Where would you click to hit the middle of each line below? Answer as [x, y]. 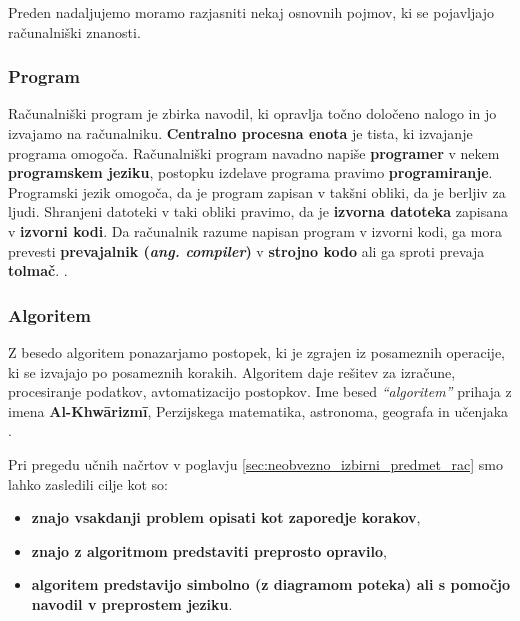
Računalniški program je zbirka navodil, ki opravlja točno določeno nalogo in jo [252, 113]
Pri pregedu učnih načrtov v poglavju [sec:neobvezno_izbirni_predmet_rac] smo [255, 463]
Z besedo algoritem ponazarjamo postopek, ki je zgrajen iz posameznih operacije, [256, 351]
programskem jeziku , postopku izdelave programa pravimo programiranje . [250, 172]
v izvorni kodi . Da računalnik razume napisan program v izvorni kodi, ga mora [255, 230]
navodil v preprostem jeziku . [132, 603]
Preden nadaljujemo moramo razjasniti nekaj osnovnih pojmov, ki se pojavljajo [251, 12]
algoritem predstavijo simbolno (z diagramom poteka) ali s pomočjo [271, 584]
